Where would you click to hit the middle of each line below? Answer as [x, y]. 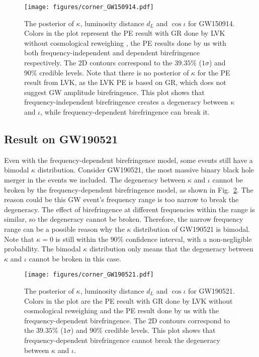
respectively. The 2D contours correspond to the [98, 63]
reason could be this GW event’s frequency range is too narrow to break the [121, 199]
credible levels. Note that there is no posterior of [114, 72]
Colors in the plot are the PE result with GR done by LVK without [128, 300]
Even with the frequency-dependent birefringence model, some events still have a [128, 160]
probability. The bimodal [42, 249]
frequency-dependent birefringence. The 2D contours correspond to [127, 320]
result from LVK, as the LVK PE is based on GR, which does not [125, 82]
